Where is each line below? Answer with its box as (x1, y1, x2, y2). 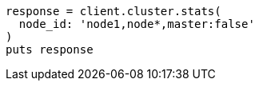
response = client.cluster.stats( (6, 5, 221, 18)
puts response (6, 43, 94, 56)
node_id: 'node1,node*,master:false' (18, 18, 255, 30)
